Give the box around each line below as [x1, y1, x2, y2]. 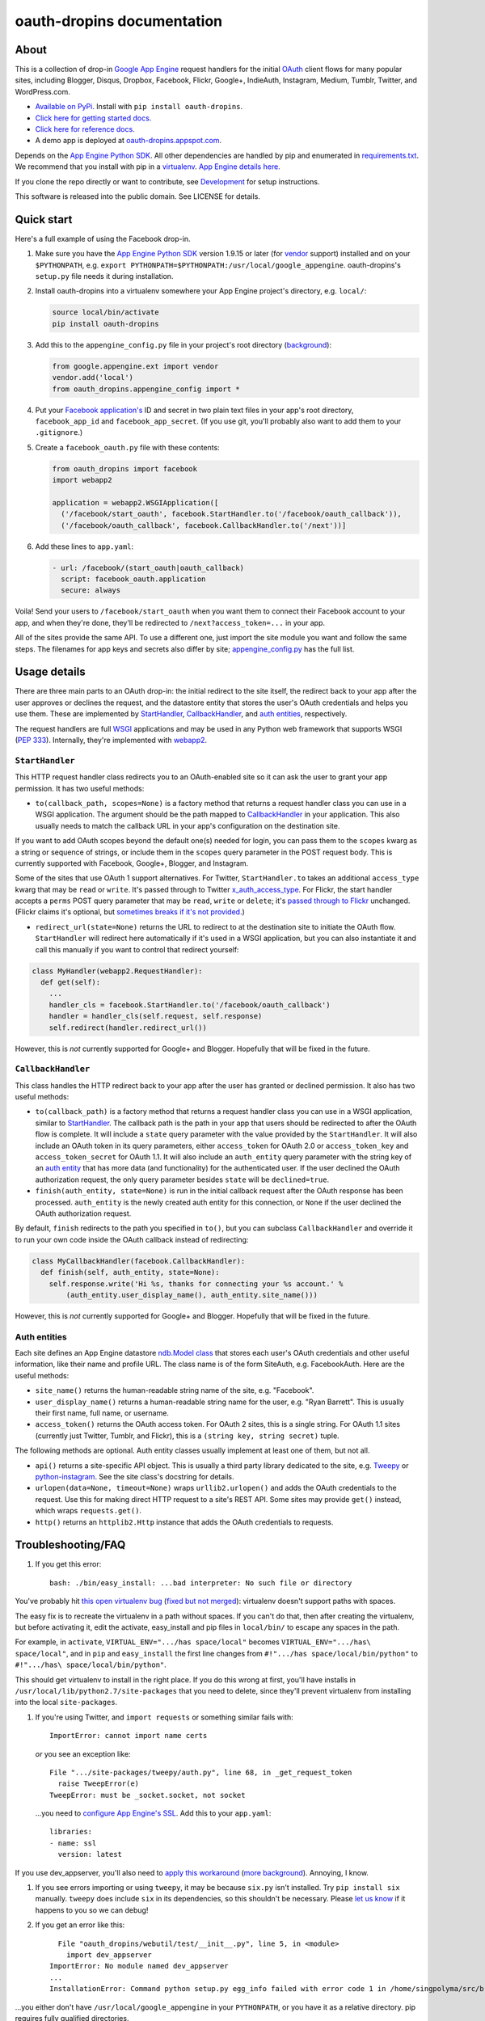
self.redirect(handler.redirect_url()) [48, 1023, 208, 1032]
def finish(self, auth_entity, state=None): [40, 1268, 220, 1277]
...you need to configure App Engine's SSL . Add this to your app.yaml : [35, 1808, 272, 1818]
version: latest [57, 1850, 123, 1859]
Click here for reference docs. [35, 124, 135, 134]
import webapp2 [52, 475, 112, 485]
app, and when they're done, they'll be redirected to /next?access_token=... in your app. [15, 618, 326, 627]
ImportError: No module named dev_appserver [49, 1961, 230, 1971]
